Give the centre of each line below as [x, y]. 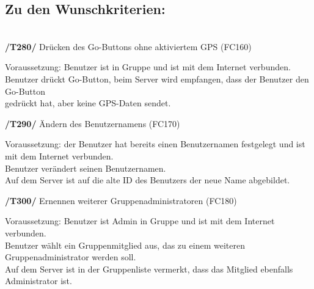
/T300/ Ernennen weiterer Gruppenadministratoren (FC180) [121, 200]
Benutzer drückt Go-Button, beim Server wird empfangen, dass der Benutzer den [157, 79]
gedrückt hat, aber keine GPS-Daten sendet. [88, 103]
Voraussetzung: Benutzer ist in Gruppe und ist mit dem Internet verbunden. [148, 67]
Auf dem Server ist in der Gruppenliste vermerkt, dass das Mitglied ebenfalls [149, 269]
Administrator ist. [38, 281]
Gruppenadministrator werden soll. [71, 257]
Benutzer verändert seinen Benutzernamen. [86, 168]
